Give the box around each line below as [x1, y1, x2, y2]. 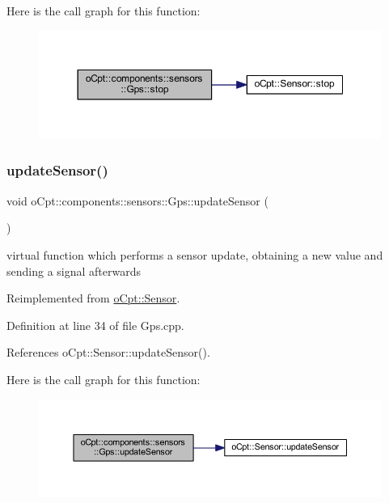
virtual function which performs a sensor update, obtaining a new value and [6, 246, 383, 263]
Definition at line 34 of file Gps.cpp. [6, 316, 184, 333]
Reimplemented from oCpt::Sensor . [6, 290, 180, 306]
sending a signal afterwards [6, 262, 141, 279]
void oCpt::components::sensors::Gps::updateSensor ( [6, 192, 268, 209]
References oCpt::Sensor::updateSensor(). [6, 344, 210, 361]
